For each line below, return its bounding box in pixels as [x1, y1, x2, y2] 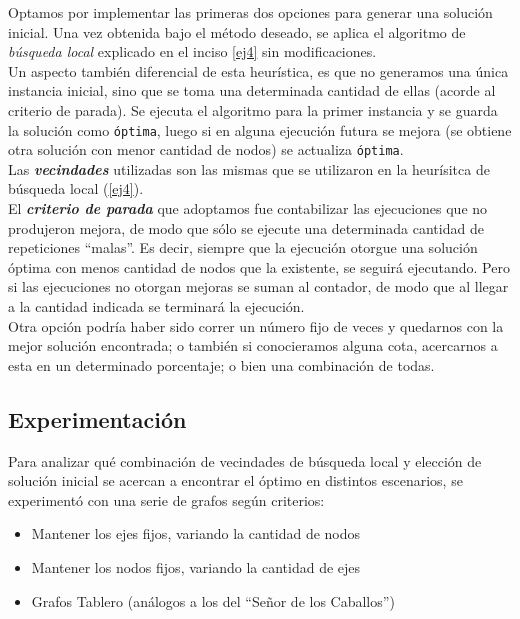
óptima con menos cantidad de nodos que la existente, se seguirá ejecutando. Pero [8, 256, 510, 277]
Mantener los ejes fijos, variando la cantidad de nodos [31, 523, 361, 544]
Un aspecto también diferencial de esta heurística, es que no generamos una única [8, 60, 509, 81]
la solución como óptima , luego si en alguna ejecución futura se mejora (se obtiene [8, 119, 512, 140]
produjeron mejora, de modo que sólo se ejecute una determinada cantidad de [8, 217, 484, 238]
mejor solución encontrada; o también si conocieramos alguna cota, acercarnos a [8, 335, 498, 356]
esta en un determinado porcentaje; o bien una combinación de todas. [8, 354, 435, 375]
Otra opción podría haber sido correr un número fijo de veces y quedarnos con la [8, 315, 504, 336]
